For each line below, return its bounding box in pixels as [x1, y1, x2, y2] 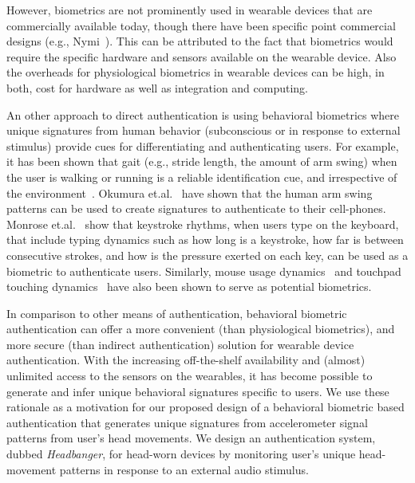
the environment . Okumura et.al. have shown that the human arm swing [6, 184, 373, 201]
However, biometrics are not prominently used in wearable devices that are [6, 2, 373, 18]
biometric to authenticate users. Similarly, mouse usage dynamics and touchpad [6, 262, 401, 279]
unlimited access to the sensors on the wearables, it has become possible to [6, 367, 373, 384]
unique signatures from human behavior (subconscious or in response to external [6, 122, 401, 139]
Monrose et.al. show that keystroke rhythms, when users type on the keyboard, [6, 215, 399, 232]
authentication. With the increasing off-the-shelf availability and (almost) [6, 351, 366, 368]
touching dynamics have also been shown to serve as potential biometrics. [6, 278, 372, 295]
